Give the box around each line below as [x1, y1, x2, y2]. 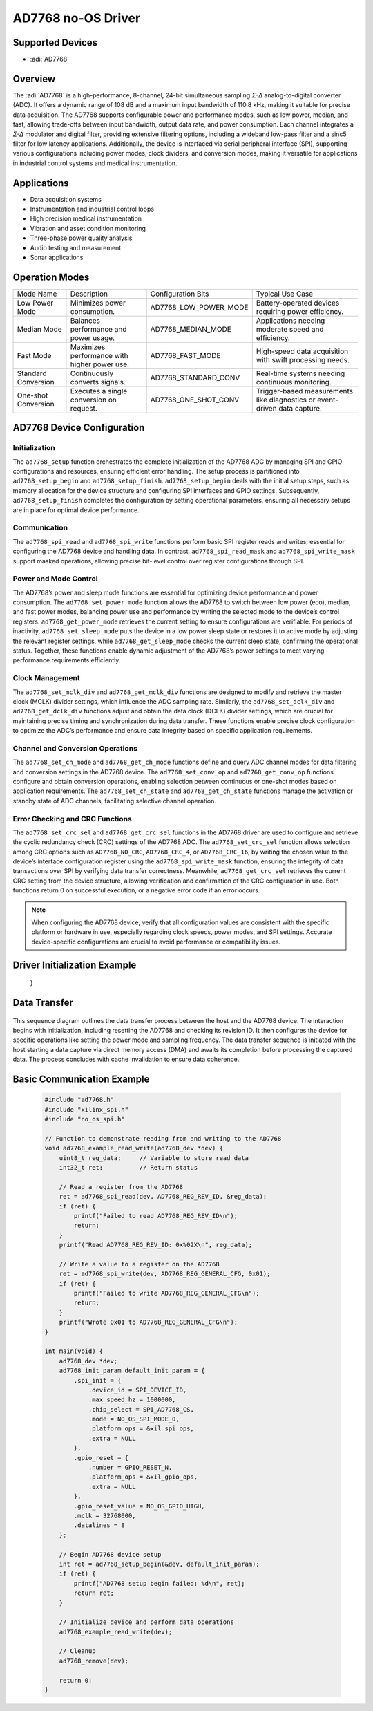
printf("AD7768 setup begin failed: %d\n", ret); [73, 1580, 245, 1587]
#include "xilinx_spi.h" [44, 1105, 129, 1113]
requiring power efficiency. [256, 306, 344, 316]
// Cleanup [59, 1647, 96, 1655]
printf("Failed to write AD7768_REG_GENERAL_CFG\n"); [73, 1289, 260, 1298]
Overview [12, 73, 56, 84]
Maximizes [70, 342, 106, 352]
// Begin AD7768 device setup [59, 1551, 162, 1558]
